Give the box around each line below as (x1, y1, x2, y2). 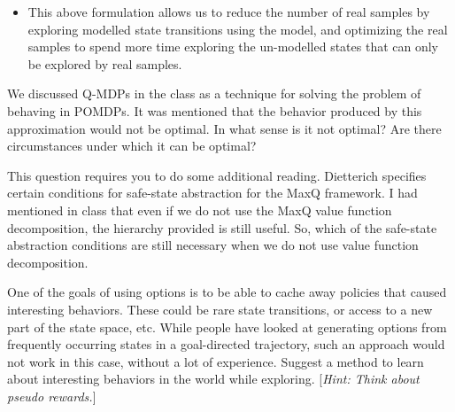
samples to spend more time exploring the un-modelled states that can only (27, 37, 439, 56)
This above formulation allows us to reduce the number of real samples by (27, 3, 430, 20)
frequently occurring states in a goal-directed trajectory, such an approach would (7, 335, 445, 354)
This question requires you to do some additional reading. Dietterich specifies (7, 166, 427, 184)
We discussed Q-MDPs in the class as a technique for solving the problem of (7, 84, 421, 103)
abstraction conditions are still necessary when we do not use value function (7, 236, 419, 254)
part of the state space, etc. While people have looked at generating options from (7, 317, 447, 336)
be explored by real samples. (27, 54, 182, 73)
